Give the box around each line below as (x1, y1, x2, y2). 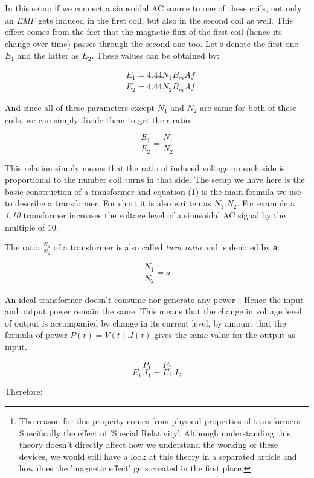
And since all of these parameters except (5, 101, 155, 113)
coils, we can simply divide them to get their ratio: (5, 113, 193, 126)
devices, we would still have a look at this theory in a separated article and (19, 450, 297, 462)
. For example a (237, 197, 295, 209)
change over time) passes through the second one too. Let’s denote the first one (5, 37, 298, 49)
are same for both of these (200, 101, 297, 113)
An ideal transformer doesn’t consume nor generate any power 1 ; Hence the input (5, 291, 304, 305)
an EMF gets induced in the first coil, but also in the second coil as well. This (5, 13, 293, 26)
